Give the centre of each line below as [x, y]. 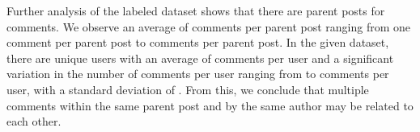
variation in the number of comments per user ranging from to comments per [198, 74]
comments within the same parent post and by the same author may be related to [210, 105]
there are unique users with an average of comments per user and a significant [200, 58]
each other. [34, 121]
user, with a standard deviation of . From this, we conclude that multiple [188, 89]
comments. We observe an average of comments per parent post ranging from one [209, 26]
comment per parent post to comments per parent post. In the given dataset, [198, 42]
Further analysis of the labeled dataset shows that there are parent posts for [196, 10]
